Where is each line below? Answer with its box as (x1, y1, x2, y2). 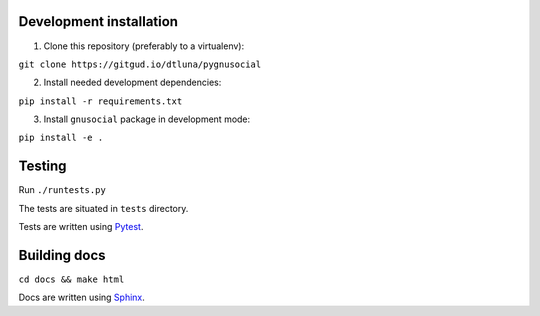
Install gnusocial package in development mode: (43, 113, 251, 125)
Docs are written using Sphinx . (18, 291, 145, 304)
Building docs (18, 246, 106, 264)
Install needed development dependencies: (43, 76, 222, 89)
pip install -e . (18, 132, 104, 144)
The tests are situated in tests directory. (18, 202, 189, 214)
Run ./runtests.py (18, 184, 107, 196)
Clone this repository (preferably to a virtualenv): (43, 40, 245, 52)
